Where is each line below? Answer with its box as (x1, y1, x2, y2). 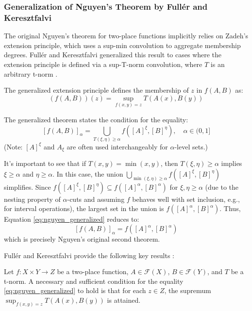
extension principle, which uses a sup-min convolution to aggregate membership (4, 40, 241, 50)
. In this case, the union (52, 168, 123, 179)
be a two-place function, (57, 266, 129, 277)
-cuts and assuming (67, 194, 125, 204)
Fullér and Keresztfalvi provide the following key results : (4, 250, 175, 260)
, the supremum (164, 285, 211, 295)
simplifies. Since (4, 181, 51, 192)
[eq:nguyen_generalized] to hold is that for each (4, 285, 146, 295)
